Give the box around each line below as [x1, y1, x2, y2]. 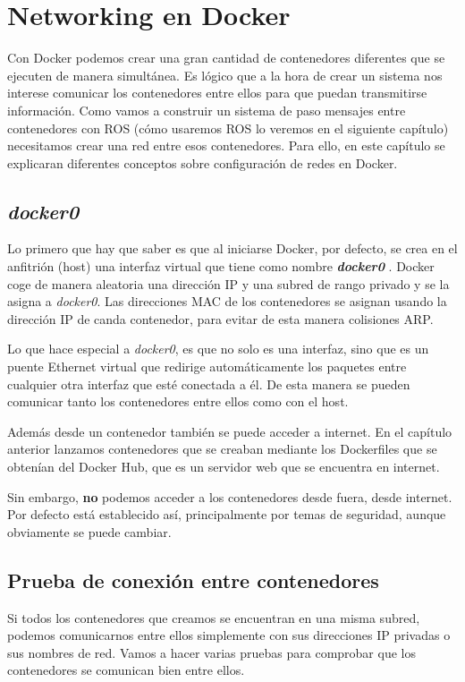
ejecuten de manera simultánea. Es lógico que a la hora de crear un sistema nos [7, 65, 443, 84]
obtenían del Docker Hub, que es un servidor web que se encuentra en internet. [7, 457, 440, 476]
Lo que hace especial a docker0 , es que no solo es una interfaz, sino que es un [7, 339, 429, 358]
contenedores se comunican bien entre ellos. [7, 661, 245, 679]
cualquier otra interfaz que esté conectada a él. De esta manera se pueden [7, 374, 410, 393]
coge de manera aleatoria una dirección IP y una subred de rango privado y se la [7, 274, 450, 293]
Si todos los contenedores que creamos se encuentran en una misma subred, [7, 608, 420, 627]
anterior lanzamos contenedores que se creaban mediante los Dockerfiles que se [7, 439, 437, 458]
